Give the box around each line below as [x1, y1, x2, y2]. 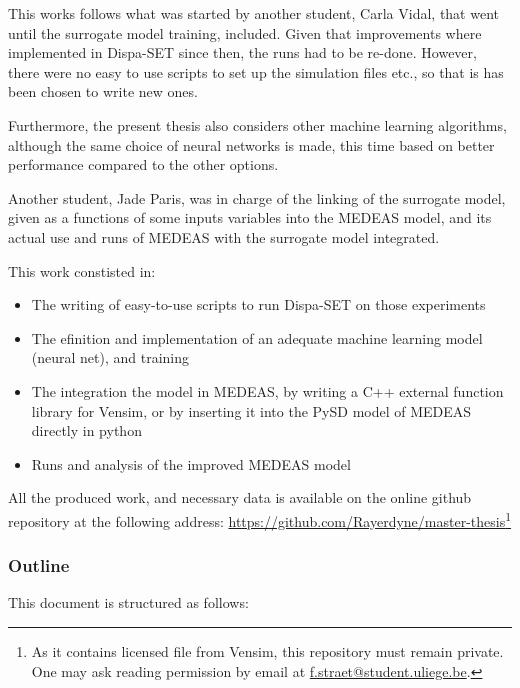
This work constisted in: [8, 260, 156, 281]
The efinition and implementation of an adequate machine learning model [31, 327, 483, 348]
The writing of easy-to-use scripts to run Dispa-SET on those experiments [31, 294, 486, 315]
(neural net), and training [31, 347, 190, 368]
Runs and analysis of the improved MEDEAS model [31, 453, 351, 474]
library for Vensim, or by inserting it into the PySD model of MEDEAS [31, 400, 472, 421]
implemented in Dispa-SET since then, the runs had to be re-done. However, [8, 42, 477, 63]
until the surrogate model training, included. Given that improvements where [8, 22, 482, 43]
